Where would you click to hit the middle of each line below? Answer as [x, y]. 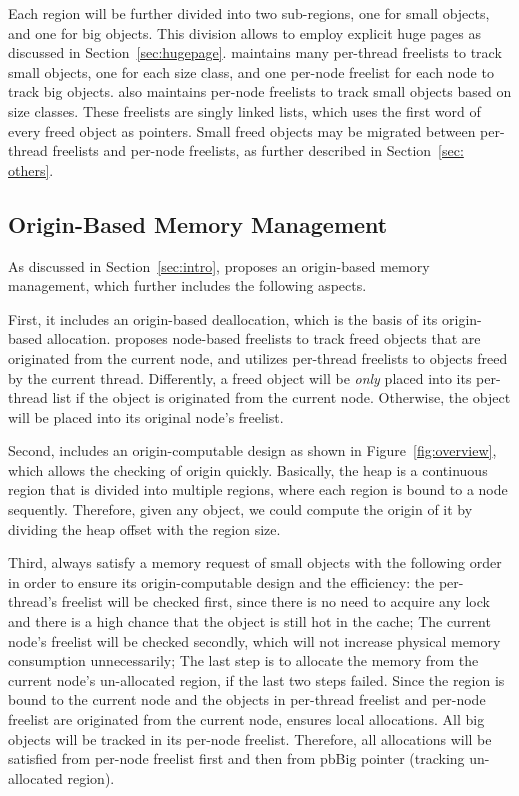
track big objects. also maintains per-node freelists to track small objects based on [260, 91]
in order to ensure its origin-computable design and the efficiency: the [221, 581]
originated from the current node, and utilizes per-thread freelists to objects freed [258, 357]
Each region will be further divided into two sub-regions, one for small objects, [249, 13]
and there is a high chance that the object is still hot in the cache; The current [249, 621]
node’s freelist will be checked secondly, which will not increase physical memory [254, 640]
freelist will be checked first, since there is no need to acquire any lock [275, 601]
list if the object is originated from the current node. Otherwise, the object [281, 397]
